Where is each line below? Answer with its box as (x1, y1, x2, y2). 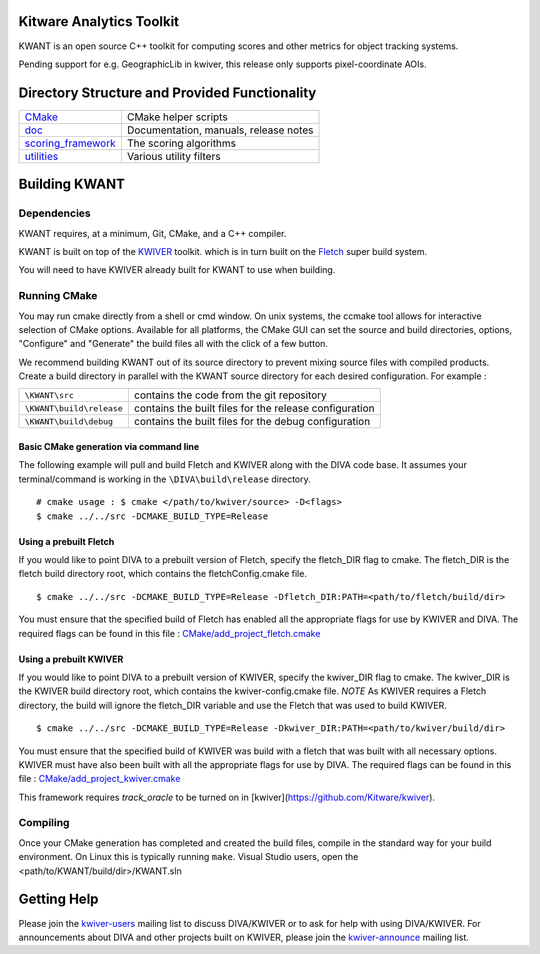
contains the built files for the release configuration (133, 401, 375, 415)
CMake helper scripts (126, 110, 229, 124)
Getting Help (18, 891, 99, 908)
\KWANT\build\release (24, 403, 124, 414)
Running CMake (18, 289, 98, 303)
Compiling (18, 816, 70, 830)
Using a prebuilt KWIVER (18, 653, 124, 665)
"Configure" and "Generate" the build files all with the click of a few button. (18, 338, 329, 350)
